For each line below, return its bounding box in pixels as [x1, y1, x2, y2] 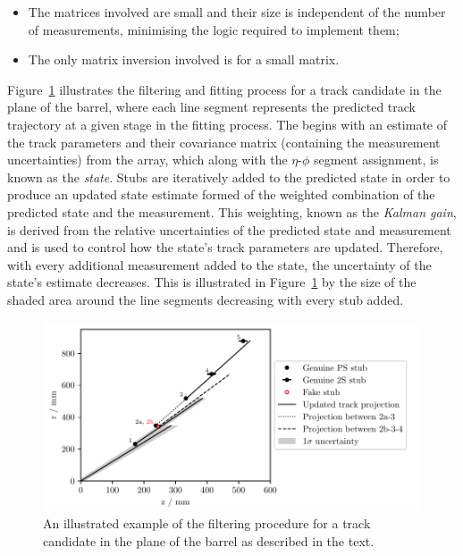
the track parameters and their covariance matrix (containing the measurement [7, 132, 441, 151]
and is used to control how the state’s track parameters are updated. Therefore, [7, 238, 443, 257]
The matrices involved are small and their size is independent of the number [28, 3, 446, 21]
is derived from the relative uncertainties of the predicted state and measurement [7, 220, 451, 239]
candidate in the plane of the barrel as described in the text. [43, 531, 375, 550]
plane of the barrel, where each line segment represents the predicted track [7, 97, 417, 116]
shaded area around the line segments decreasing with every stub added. [7, 290, 404, 308]
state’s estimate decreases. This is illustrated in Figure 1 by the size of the [7, 273, 417, 291]
